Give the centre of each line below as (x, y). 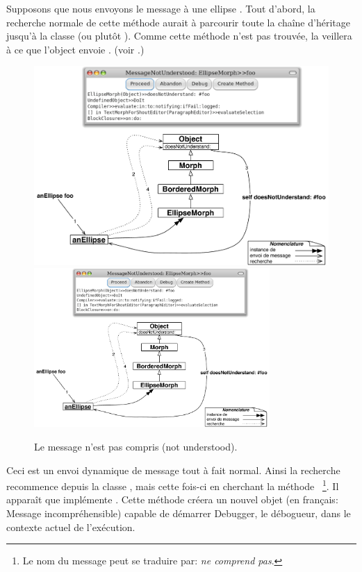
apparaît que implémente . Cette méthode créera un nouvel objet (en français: (172, 499)
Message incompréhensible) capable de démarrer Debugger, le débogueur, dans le (179, 513)
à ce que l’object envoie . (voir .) (75, 49)
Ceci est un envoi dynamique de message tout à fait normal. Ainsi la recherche (173, 470)
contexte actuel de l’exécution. (71, 527)
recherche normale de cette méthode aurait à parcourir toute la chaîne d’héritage (178, 22)
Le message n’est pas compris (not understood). (136, 447)
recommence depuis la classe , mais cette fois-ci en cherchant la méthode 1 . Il (173, 485)
